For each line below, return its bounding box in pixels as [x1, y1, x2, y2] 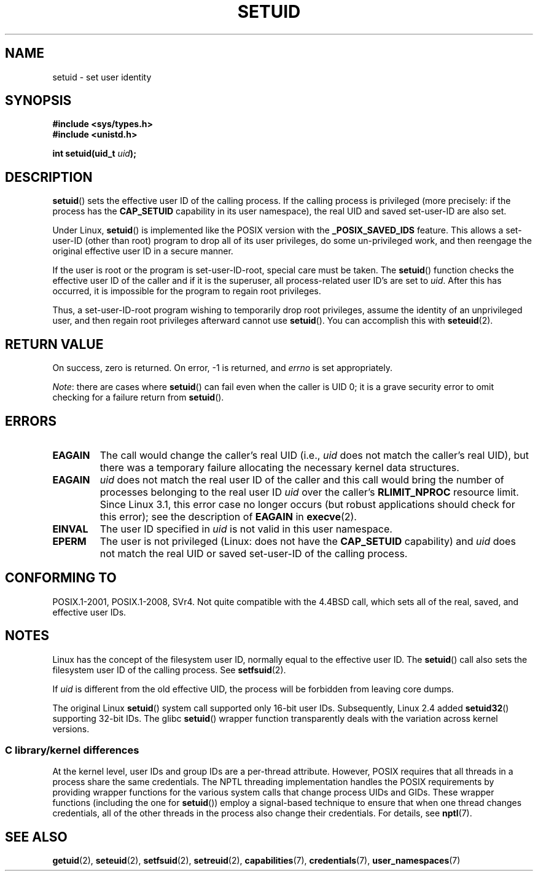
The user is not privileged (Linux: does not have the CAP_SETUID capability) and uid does [99, 534, 516, 547]
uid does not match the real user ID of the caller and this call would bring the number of [99, 473, 504, 486]
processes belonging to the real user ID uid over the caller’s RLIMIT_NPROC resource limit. [99, 485, 519, 498]
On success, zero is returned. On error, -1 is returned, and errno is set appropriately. [52, 362, 392, 373]
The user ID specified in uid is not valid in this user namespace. [99, 522, 392, 535]
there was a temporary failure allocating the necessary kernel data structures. [99, 461, 459, 474]
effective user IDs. [52, 606, 127, 617]
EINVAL [52, 522, 88, 535]
